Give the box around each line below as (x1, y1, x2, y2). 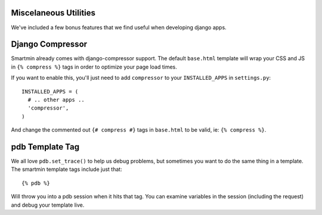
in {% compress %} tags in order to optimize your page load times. (11, 63, 177, 70)
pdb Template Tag (11, 142, 80, 152)
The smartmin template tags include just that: (11, 166, 122, 173)
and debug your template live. (11, 201, 85, 208)
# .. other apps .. (27, 96, 85, 103)
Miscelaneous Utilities (11, 8, 95, 18)
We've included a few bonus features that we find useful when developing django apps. (11, 24, 227, 31)
